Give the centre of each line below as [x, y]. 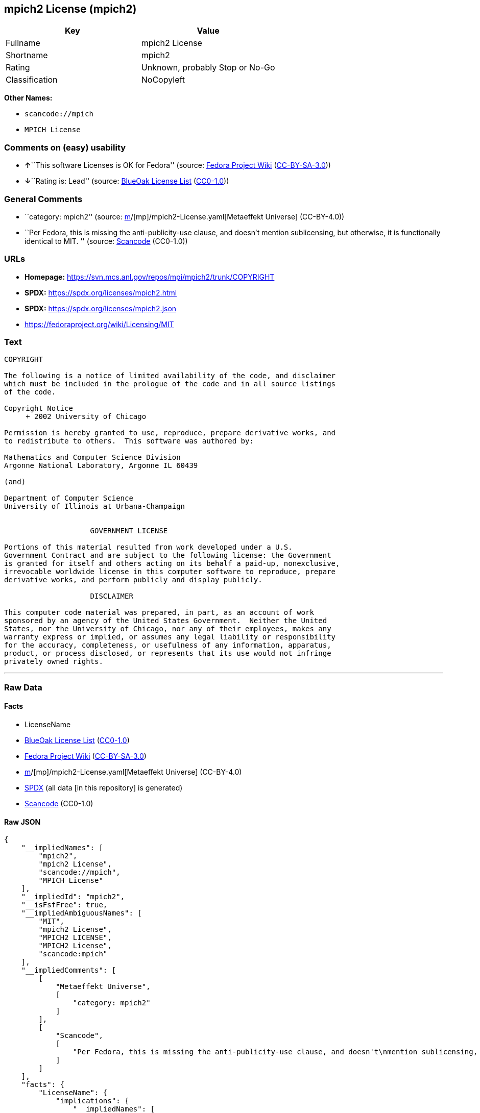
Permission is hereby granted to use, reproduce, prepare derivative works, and [170, 433]
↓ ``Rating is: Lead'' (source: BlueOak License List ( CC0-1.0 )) [127, 181]
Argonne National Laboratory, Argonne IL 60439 [101, 466]
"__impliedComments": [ [69, 970]
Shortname [27, 55]
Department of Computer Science [69, 498]
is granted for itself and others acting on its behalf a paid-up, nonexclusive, [172, 564]
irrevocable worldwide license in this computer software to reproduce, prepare [170, 572]
